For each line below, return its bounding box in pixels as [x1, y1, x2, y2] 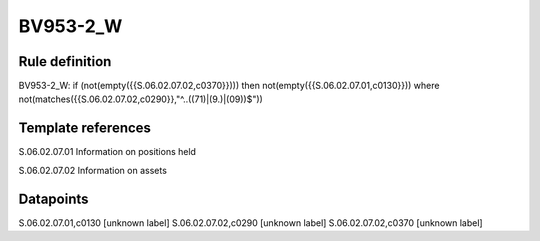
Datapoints [18, 190, 89, 207]
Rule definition [18, 53, 112, 70]
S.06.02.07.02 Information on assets [18, 164, 167, 176]
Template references [18, 120, 152, 137]
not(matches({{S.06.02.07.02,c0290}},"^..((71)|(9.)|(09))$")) [18, 93, 264, 105]
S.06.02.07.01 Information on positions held [18, 146, 197, 158]
